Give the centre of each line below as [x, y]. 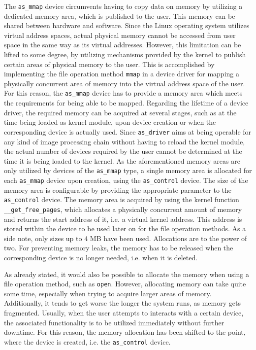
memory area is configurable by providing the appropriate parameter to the [118, 190]
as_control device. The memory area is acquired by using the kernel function [122, 199]
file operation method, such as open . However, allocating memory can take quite [125, 284]
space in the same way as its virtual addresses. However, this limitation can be [123, 45]
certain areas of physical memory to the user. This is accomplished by [109, 64]
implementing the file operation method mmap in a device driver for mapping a [122, 74]
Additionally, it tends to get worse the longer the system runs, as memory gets [122, 303]
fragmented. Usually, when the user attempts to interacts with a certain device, [124, 312]
